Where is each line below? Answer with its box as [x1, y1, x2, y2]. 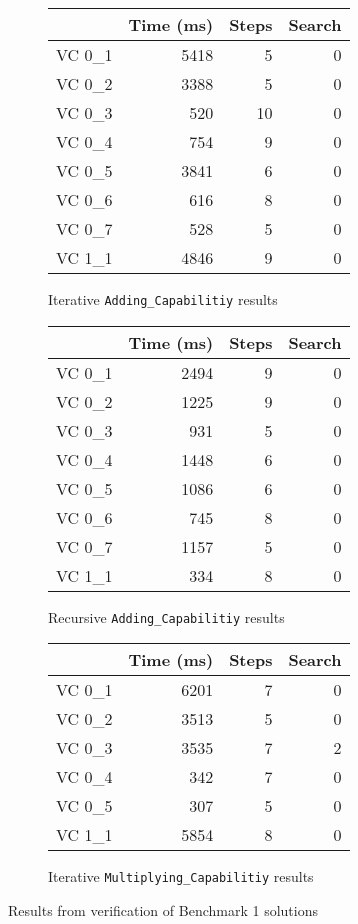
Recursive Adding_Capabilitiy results [48, 606, 285, 627]
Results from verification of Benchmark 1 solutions [8, 899, 318, 920]
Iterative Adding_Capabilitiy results [48, 289, 278, 309]
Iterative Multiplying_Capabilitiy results [48, 866, 314, 887]
